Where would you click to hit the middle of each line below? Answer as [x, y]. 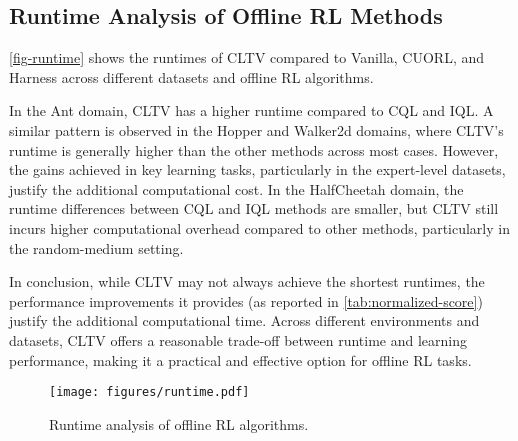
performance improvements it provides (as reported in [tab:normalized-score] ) [246, 300]
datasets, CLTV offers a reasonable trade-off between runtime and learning [238, 339]
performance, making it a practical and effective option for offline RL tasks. [240, 359]
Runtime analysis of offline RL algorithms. [179, 423]
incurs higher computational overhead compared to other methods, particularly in [259, 227]
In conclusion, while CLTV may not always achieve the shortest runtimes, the [247, 281]
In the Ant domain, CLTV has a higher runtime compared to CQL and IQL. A [251, 110]
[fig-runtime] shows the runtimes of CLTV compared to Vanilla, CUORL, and [247, 57]
